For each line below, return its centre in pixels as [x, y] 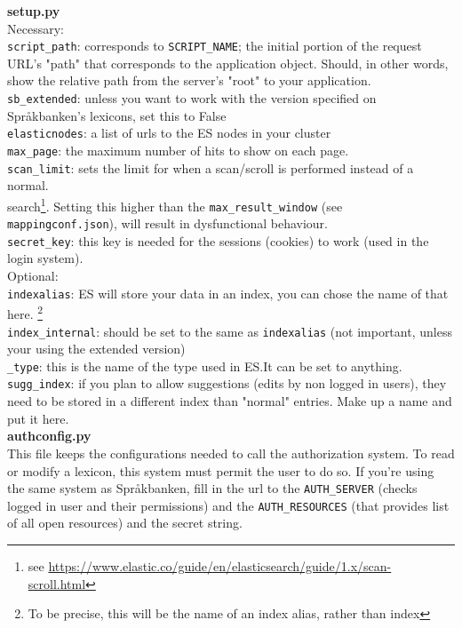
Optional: [33, 276]
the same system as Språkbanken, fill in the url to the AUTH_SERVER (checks [212, 488]
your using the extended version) [96, 349]
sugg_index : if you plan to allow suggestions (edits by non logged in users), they [227, 383]
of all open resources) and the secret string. [125, 523]
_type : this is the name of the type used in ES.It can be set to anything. [205, 366]
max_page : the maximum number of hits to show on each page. [178, 150]
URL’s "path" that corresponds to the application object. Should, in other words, [228, 63]
